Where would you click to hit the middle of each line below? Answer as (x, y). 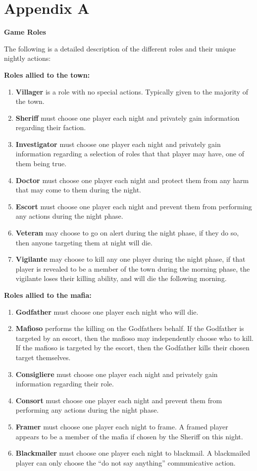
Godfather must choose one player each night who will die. (107, 311)
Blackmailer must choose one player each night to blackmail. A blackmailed (133, 453)
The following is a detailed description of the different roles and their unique (120, 48)
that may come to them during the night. (78, 190)
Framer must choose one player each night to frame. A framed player (122, 426)
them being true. (41, 164)
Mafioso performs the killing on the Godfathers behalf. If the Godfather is (130, 328)
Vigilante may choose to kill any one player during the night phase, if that (130, 259)
